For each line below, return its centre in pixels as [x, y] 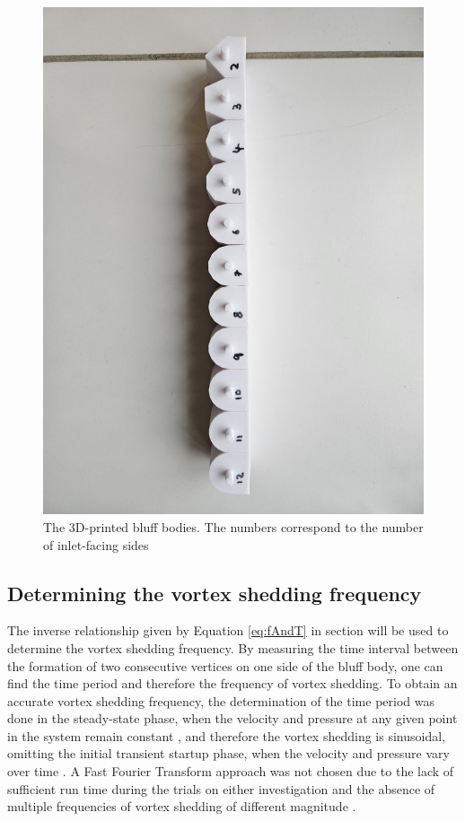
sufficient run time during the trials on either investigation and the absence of [221, 788]
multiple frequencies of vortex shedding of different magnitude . [182, 806]
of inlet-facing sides [96, 544]
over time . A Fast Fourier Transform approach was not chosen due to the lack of [231, 771]
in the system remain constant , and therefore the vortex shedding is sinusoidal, [226, 735]
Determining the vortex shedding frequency [215, 593]
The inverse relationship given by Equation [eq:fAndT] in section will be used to [228, 630]
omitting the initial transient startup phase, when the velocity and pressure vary [228, 753]
